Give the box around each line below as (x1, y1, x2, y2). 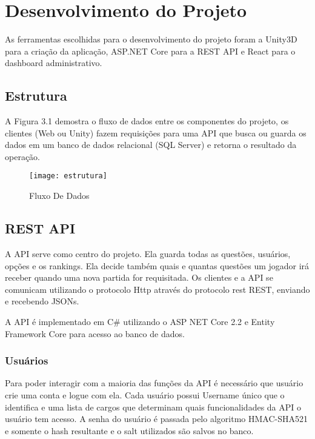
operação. (5, 150, 40, 163)
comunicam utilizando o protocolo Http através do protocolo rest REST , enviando (5, 283, 310, 295)
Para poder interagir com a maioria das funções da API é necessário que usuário (5, 377, 303, 389)
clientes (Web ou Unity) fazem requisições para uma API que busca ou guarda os (5, 126, 307, 139)
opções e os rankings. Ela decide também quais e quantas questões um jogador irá (5, 259, 310, 272)
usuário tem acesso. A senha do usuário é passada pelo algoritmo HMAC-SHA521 (5, 412, 308, 425)
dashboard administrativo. (5, 56, 102, 69)
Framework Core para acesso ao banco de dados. (5, 327, 185, 340)
